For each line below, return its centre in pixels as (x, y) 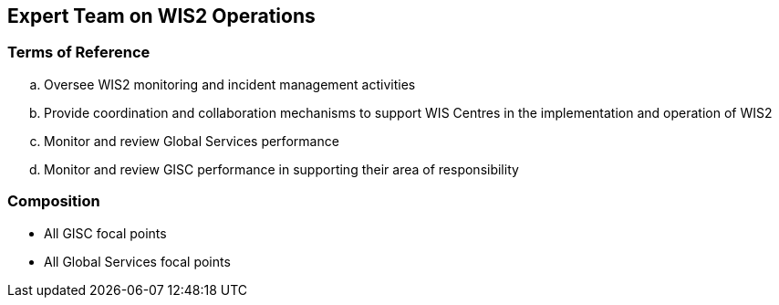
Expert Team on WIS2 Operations (161, 16)
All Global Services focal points (137, 261)
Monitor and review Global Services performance (192, 141)
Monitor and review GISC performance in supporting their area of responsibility (281, 169)
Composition (54, 201)
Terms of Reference (79, 53)
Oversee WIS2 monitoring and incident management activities (230, 84)
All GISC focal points (105, 233)
